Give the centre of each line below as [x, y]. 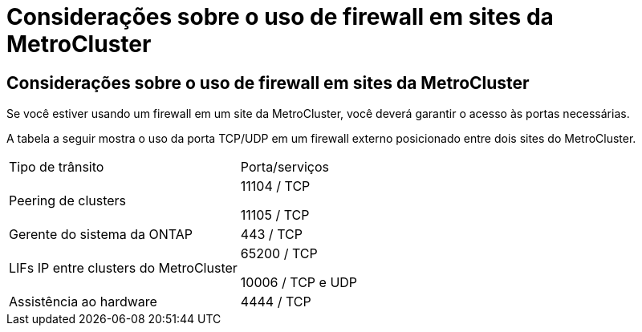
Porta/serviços [284, 167]
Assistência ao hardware [83, 302]
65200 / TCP [279, 254]
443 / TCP [271, 235]
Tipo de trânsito [57, 167]
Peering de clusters [68, 201]
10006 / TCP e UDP [299, 283]
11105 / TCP [275, 215]
